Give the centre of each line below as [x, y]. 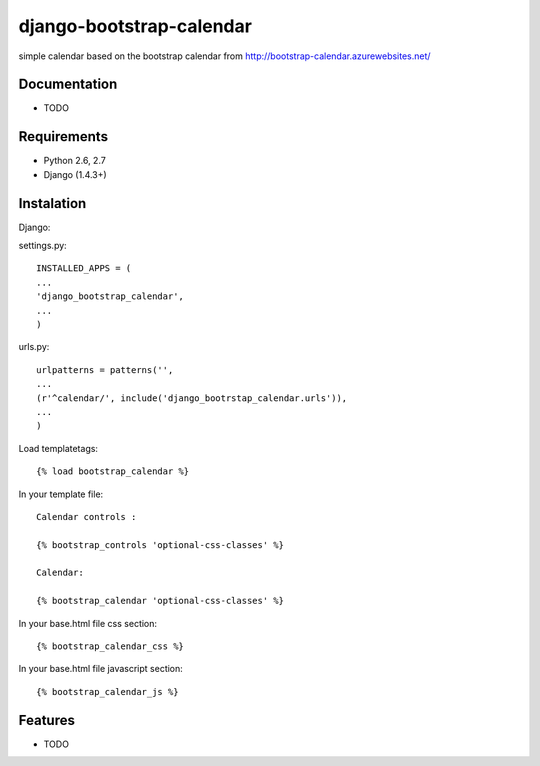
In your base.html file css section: [88, 623]
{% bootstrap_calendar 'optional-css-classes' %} [160, 601]
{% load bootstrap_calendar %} [113, 471]
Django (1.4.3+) [75, 174]
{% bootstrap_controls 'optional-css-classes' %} [160, 544]
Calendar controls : [86, 516]
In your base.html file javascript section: [101, 669]
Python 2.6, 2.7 [75, 161]
